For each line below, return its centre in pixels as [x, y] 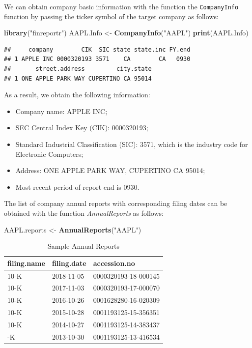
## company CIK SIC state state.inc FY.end [97, 49]
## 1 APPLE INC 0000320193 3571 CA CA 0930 [97, 59]
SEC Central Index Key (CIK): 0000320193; [82, 128]
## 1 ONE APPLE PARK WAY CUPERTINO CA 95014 [78, 78]
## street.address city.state [78, 69]
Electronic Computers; [49, 154]
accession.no [114, 263]
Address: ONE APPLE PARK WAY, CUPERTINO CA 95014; [110, 170]
